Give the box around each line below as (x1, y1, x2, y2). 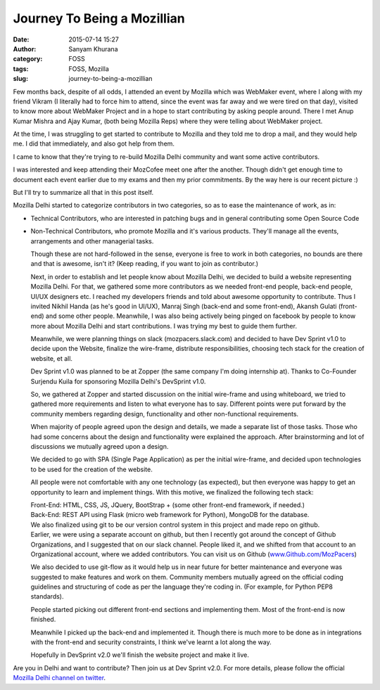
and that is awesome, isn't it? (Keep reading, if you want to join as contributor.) (30, 260, 259, 268)
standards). (30, 592, 64, 601)
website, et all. (30, 354, 73, 362)
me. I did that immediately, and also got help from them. (13, 139, 175, 148)
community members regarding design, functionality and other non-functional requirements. (30, 409, 299, 418)
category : (13, 55, 43, 63)
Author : (13, 44, 37, 53)
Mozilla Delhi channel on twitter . (13, 674, 106, 682)
